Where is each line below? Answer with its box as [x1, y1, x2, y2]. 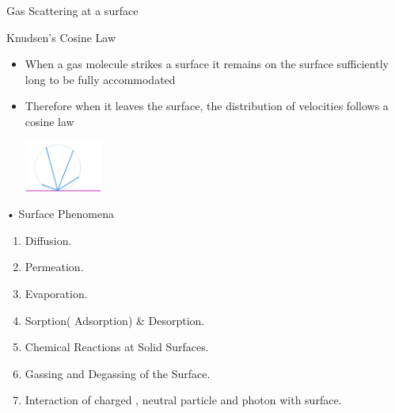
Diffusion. [25, 231, 72, 248]
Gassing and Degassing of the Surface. [25, 365, 211, 381]
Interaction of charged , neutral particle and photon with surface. [25, 392, 342, 408]
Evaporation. [25, 285, 88, 301]
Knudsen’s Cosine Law [6, 29, 116, 45]
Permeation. [25, 258, 84, 275]
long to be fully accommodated [25, 71, 176, 87]
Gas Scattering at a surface [6, 2, 139, 18]
